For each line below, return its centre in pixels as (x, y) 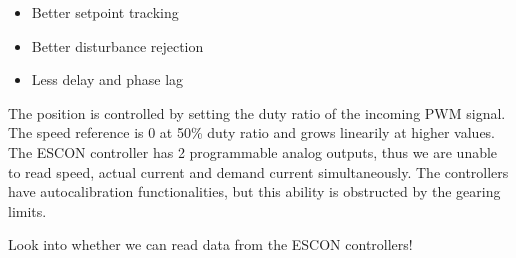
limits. (27, 210)
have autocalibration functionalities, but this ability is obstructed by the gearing (254, 191)
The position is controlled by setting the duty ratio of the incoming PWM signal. (257, 112)
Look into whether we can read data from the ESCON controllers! (210, 244)
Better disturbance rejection (117, 45)
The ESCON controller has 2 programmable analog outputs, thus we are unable (253, 151)
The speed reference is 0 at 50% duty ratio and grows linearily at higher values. (252, 132)
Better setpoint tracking (105, 12)
